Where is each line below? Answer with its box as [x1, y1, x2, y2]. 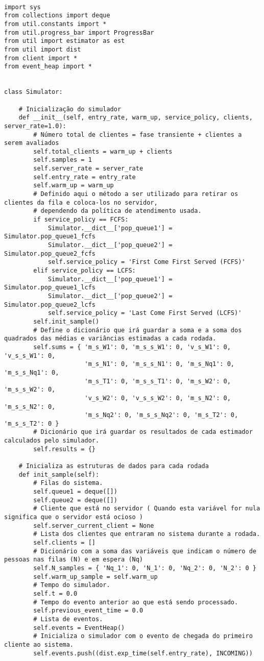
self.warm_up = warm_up [33, 182, 114, 189]
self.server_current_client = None [33, 522, 154, 529]
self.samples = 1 [33, 156, 92, 164]
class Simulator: [4, 88, 63, 96]
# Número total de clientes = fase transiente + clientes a [33, 131, 242, 138]
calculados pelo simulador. [4, 437, 100, 445]
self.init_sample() [33, 317, 100, 325]
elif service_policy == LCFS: [33, 267, 136, 274]
